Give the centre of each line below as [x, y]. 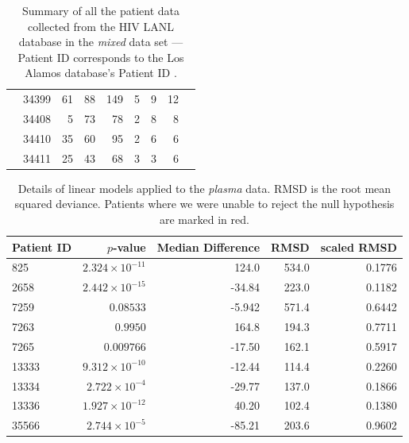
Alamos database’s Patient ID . [101, 73]
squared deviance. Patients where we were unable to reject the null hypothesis [204, 204]
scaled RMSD [359, 247]
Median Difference [208, 247]
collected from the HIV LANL [101, 26]
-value [129, 247]
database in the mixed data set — [101, 42]
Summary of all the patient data [100, 10]
